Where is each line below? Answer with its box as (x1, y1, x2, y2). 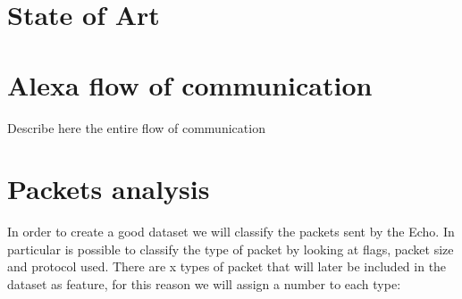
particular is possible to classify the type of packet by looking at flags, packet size (7, 239, 454, 258)
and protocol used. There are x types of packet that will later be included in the (7, 257, 447, 276)
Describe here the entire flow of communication (7, 118, 265, 137)
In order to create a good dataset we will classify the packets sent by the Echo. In (7, 222, 455, 241)
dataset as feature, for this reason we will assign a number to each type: (7, 275, 401, 293)
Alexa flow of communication (7, 66, 373, 103)
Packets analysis (7, 170, 210, 207)
